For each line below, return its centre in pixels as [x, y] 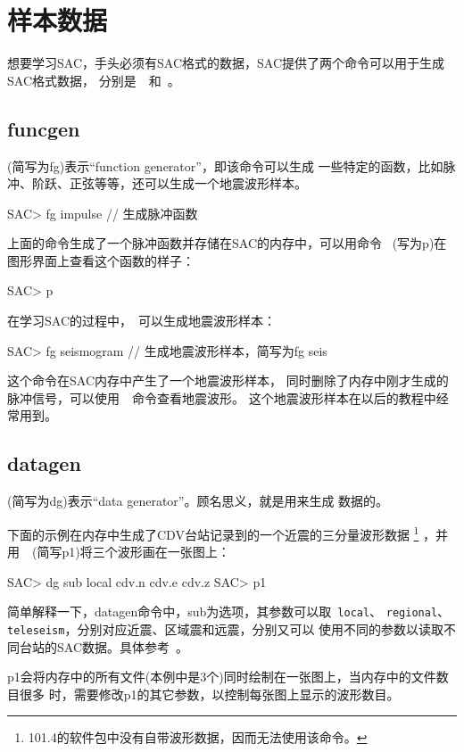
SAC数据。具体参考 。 [122, 646]
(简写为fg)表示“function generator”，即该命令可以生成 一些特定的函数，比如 [225, 165]
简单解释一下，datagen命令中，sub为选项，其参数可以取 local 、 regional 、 [229, 612]
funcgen [44, 128]
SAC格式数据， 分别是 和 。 [94, 80]
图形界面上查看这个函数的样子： [101, 260]
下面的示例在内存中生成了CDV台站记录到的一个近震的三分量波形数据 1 [213, 533]
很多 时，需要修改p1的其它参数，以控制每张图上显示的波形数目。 [209, 694]
